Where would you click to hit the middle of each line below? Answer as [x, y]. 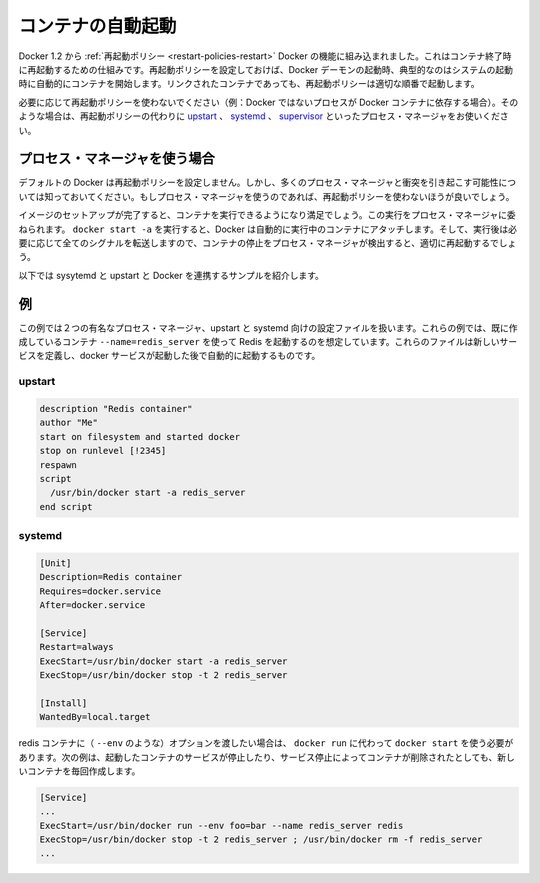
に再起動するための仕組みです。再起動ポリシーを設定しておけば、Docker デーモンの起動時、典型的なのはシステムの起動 [266, 69]
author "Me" [69, 423]
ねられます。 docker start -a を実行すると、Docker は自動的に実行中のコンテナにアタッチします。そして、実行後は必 [268, 229]
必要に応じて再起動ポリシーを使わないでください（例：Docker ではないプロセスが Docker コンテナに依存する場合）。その [268, 102]
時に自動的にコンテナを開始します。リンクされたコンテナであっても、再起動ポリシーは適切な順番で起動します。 [249, 84]
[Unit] [55, 563]
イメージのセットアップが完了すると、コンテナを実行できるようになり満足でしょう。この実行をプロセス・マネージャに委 [267, 215]
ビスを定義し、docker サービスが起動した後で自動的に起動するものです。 [169, 356]
